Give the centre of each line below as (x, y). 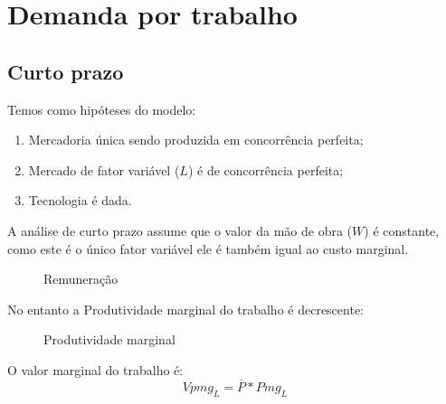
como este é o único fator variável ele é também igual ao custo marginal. (208, 248)
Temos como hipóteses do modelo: (102, 109)
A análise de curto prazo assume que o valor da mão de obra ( (180, 230)
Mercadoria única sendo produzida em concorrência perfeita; (196, 140)
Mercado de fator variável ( (104, 169)
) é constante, (402, 230)
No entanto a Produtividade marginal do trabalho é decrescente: (186, 309)
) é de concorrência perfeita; (266, 169)
